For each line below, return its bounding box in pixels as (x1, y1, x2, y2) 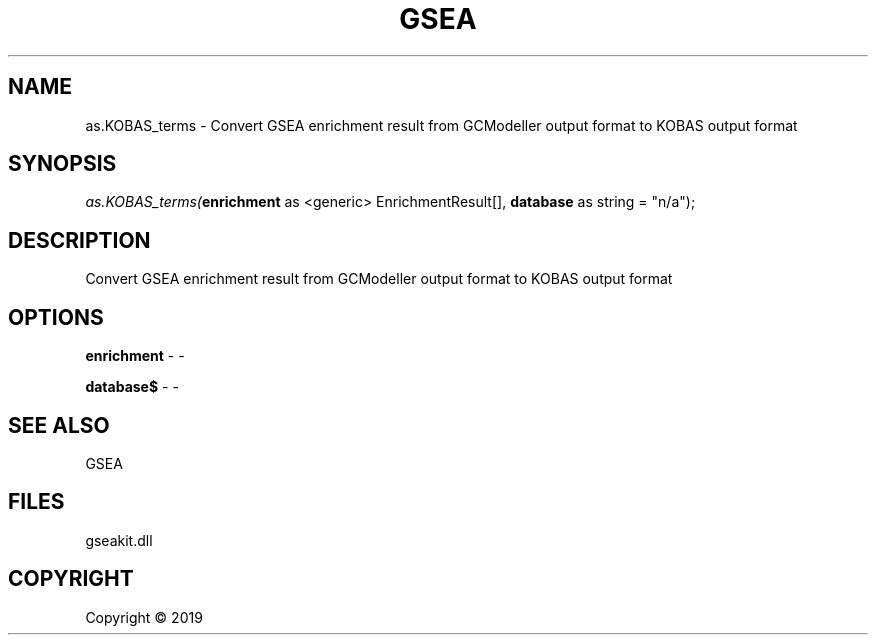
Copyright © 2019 (85, 608, 203, 626)
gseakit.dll (85, 531, 153, 549)
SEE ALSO (8, 412, 110, 438)
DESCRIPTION (8, 227, 151, 253)
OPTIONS (8, 304, 104, 330)
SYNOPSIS (8, 151, 117, 177)
